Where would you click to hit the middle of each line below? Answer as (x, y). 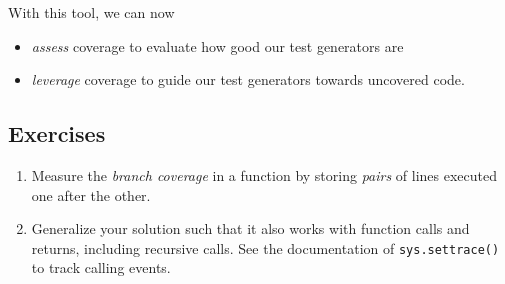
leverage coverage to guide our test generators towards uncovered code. (248, 79)
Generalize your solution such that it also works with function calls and (250, 228)
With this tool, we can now (91, 12)
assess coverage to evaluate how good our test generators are (217, 45)
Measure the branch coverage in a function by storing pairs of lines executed (264, 174)
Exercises (57, 133)
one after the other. (91, 194)
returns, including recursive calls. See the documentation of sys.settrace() (265, 247)
